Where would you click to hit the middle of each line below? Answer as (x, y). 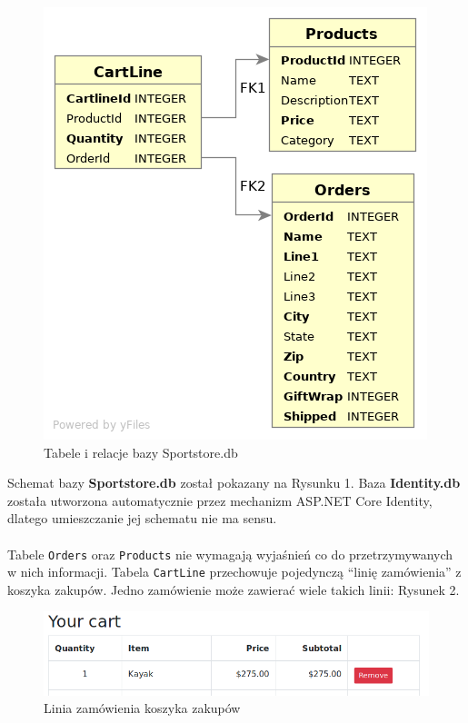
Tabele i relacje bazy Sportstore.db (141, 452)
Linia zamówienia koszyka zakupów (142, 708)
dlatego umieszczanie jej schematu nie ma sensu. (142, 518)
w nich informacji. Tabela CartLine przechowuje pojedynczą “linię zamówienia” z (234, 572)
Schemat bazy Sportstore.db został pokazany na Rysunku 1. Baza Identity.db (234, 483)
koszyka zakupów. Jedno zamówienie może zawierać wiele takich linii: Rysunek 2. (234, 589)
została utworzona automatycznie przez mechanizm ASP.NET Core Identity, (220, 500)
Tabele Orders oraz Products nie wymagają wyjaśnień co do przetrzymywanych (230, 554)
